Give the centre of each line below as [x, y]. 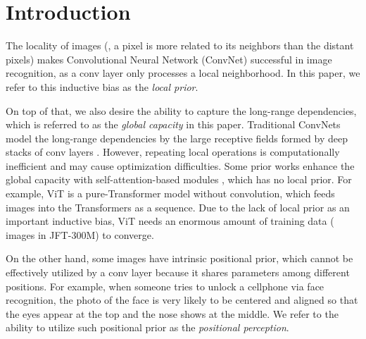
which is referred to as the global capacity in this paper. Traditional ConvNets [173, 124]
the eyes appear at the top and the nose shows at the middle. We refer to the [172, 313]
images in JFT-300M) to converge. [80, 234]
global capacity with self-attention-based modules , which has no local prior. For [179, 179]
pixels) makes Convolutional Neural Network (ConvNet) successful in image [169, 59]
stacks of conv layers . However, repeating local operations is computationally [173, 152]
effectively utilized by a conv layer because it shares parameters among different [178, 272]
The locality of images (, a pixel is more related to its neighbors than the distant [180, 45]
